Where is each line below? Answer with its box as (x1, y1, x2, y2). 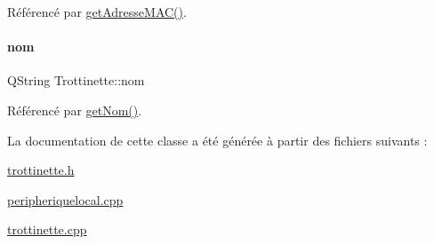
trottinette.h (7, 161, 75, 179)
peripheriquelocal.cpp (7, 190, 124, 209)
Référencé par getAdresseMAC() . (7, 3, 187, 20)
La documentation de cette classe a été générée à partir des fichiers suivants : (7, 130, 428, 149)
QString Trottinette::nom (7, 71, 145, 90)
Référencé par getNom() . (7, 100, 142, 119)
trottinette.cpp (7, 220, 87, 239)
